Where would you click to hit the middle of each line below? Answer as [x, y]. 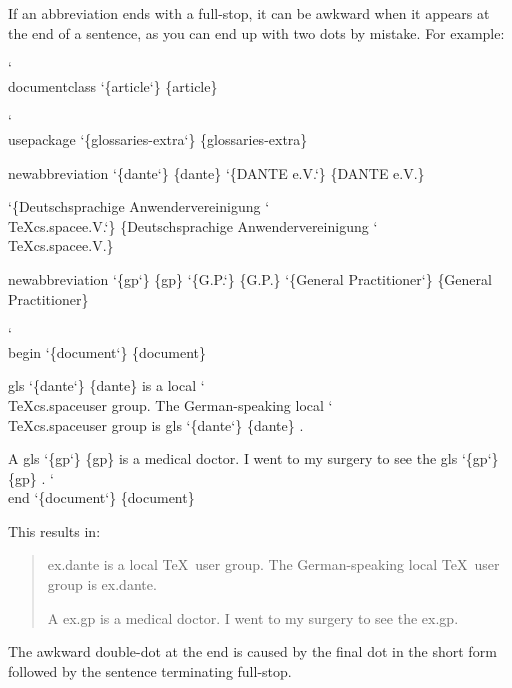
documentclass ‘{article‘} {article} [113, 85]
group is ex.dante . [102, 584]
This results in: [54, 530]
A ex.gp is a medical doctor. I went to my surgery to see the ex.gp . [253, 617]
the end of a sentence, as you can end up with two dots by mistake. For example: [256, 32]
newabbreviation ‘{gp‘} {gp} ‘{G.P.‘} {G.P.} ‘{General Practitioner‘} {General [250, 278]
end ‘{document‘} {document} [101, 497]
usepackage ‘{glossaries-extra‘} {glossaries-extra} [158, 138]
